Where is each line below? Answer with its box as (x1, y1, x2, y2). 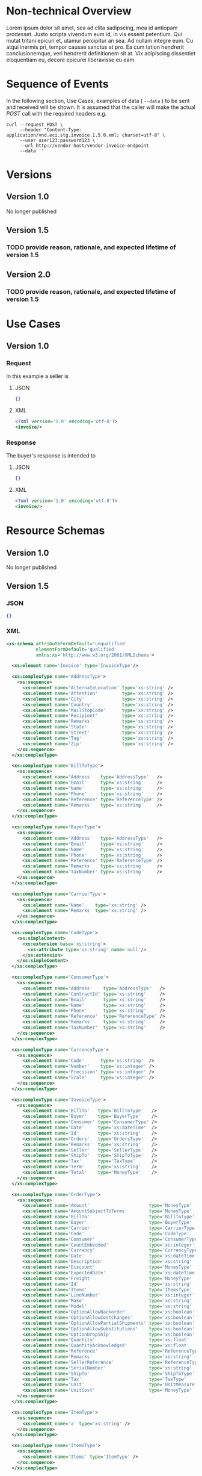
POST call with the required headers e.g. (6, 110, 107, 117)
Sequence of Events (6, 77, 109, 91)
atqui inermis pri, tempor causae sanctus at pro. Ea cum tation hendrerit (6, 43, 185, 51)
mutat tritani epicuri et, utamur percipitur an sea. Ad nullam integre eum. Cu (6, 37, 194, 44)
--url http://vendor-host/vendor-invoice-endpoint (19, 143, 149, 149)
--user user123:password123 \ (19, 137, 96, 143)
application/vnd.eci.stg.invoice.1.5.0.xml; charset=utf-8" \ (6, 132, 165, 138)
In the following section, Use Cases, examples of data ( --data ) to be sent (6, 97, 191, 104)
